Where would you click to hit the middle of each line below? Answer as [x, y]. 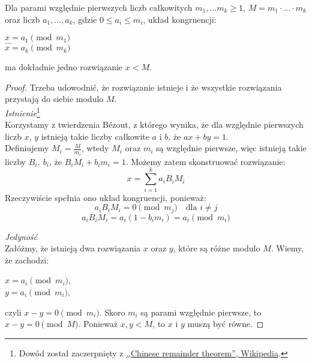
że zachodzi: [27, 259]
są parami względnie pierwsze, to [201, 312]
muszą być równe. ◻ [226, 324]
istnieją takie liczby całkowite [95, 136]
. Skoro [112, 312]
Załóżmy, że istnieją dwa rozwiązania [73, 248]
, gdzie [85, 19]
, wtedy [95, 148]
